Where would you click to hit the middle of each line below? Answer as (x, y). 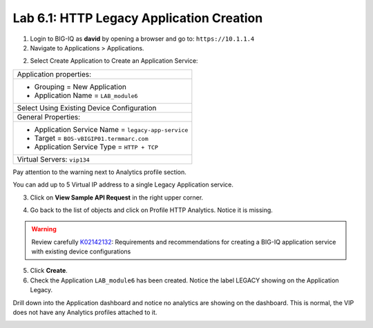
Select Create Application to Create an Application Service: (114, 61)
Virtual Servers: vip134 (53, 159)
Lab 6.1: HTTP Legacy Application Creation (138, 18)
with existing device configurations (81, 251)
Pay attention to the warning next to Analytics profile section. (99, 172)
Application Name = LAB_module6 (86, 95)
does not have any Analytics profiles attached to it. (85, 312)
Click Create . (49, 271)
